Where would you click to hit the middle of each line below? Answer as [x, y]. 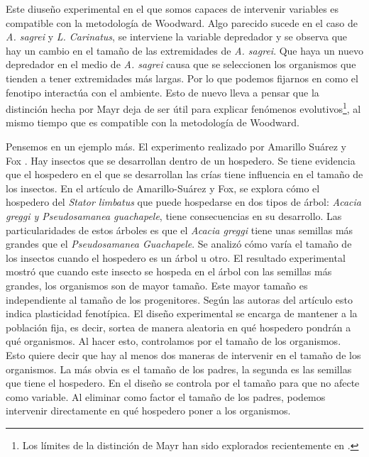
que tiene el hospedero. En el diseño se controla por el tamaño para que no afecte [183, 383]
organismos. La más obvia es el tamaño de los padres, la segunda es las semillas [179, 369]
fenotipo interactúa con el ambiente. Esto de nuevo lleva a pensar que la [163, 92]
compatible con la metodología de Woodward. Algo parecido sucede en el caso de [182, 22]
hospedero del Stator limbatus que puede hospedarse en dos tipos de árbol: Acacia [183, 202]
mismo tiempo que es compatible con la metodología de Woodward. [153, 122]
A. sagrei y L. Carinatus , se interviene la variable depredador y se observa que [177, 37]
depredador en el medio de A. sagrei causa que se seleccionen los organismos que [181, 64]
